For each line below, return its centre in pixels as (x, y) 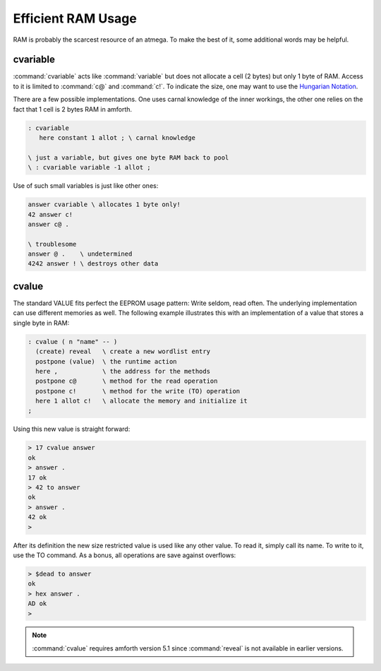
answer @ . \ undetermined (80, 254)
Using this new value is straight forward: (72, 429)
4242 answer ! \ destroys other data (93, 264)
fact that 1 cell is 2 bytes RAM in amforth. (73, 109)
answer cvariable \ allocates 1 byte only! (104, 204)
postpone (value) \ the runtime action (106, 361)
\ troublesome (52, 244)
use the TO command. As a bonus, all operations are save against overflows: (125, 555)
